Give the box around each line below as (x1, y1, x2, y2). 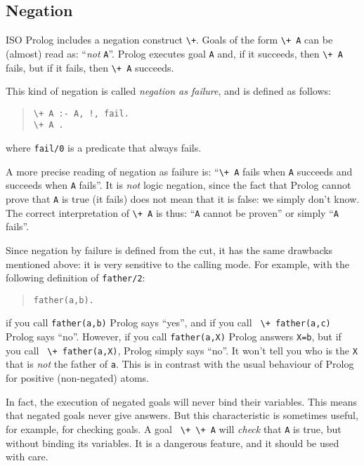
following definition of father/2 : (6, 270, 145, 285)
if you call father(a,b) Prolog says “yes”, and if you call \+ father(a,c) (6, 315, 331, 330)
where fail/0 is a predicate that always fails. (6, 140, 202, 155)
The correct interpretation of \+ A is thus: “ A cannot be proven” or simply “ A (6, 205, 339, 220)
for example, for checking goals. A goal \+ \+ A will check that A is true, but (6, 421, 342, 436)
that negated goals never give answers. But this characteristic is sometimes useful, (6, 408, 358, 422)
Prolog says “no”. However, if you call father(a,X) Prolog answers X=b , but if (6, 329, 342, 344)
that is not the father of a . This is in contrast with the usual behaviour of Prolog (6, 357, 354, 371)
